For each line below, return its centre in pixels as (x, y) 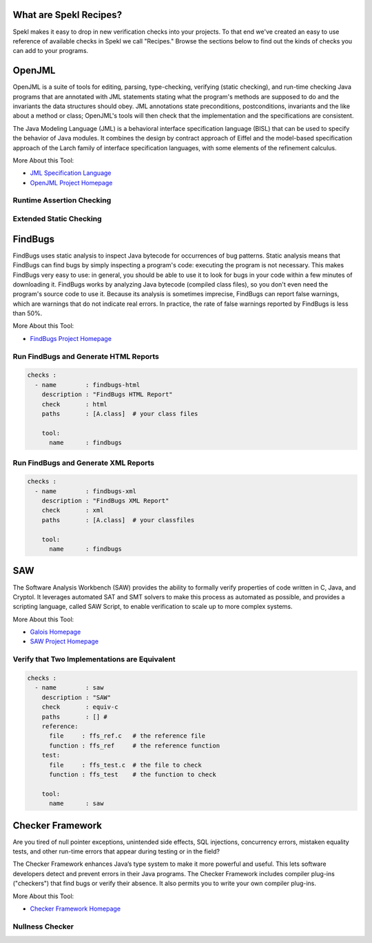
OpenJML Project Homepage (71, 183)
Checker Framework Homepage (75, 909)
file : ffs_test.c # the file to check (126, 765)
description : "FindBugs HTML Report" (107, 395)
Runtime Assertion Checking (62, 200)
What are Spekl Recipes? (68, 15)
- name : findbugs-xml (86, 491)
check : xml (73, 510)
